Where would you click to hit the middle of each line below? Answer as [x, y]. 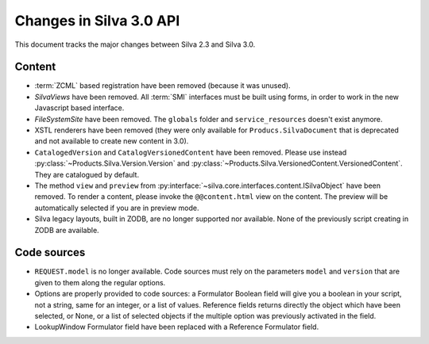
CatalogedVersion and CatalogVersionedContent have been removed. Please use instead [191, 152]
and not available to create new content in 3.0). [112, 141]
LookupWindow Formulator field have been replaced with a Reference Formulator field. [177, 327]
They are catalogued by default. [87, 174]
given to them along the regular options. [100, 282]
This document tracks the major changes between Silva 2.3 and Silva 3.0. [135, 44]
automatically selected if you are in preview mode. [117, 208]
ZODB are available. [67, 230]
